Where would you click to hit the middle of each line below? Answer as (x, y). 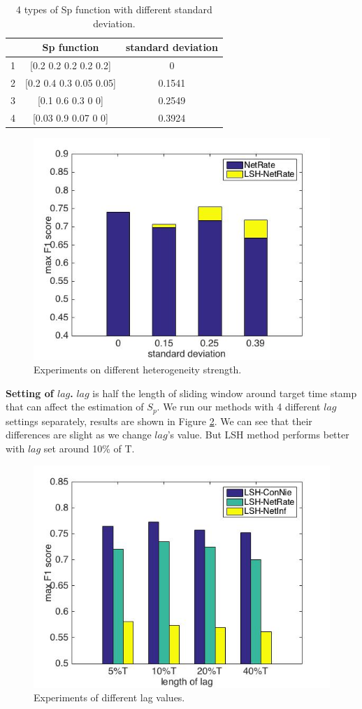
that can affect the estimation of (75, 407)
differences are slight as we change (79, 435)
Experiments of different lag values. (109, 697)
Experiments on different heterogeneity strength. (138, 370)
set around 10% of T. (89, 449)
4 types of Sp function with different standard (114, 9)
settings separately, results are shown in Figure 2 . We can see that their (159, 421)
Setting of (30, 393)
